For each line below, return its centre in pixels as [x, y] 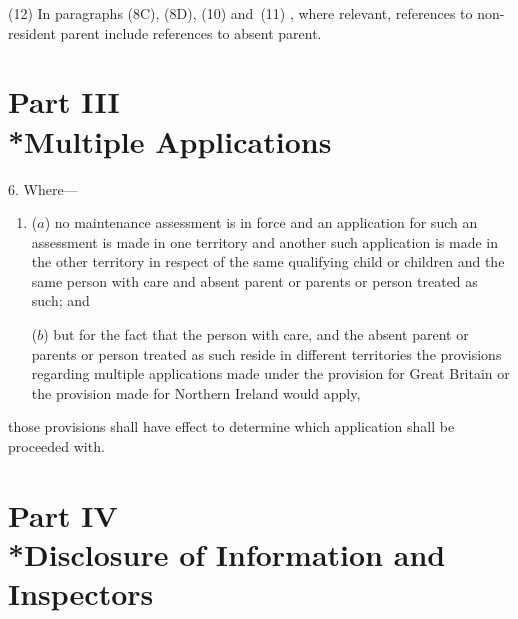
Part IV [63, 514]
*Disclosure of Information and [227, 554]
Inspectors [81, 593]
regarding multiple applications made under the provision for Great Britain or [270, 373]
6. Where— [43, 188]
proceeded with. [56, 446]
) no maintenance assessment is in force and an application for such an [261, 222]
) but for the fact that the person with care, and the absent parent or [256, 334]
